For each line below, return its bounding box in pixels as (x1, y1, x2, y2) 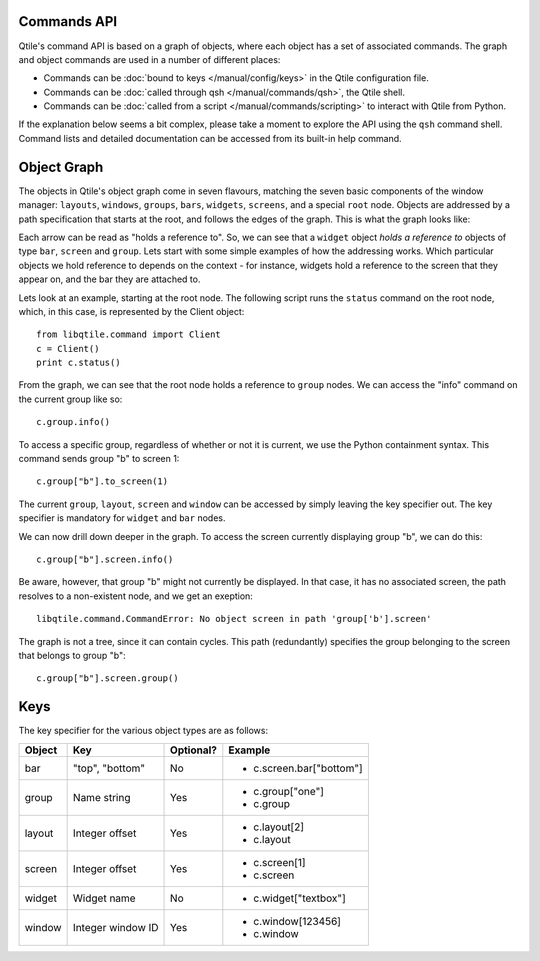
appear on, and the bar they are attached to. (18, 273, 201, 285)
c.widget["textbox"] (253, 891, 347, 905)
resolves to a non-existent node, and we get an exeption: (18, 590, 254, 602)
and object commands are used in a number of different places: (18, 53, 281, 65)
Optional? (170, 743, 218, 757)
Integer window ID (72, 920, 159, 934)
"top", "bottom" (72, 761, 145, 775)
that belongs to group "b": (18, 649, 126, 661)
